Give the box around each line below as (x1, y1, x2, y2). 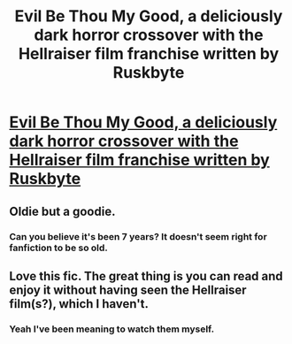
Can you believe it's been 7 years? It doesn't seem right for (9, 230, 267, 242)
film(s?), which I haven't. (9, 296, 149, 311)
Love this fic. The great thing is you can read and (9, 268, 283, 284)
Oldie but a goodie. (9, 203, 116, 218)
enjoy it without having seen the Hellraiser (9, 282, 247, 297)
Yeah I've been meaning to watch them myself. (9, 323, 215, 335)
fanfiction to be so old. (9, 241, 109, 254)
